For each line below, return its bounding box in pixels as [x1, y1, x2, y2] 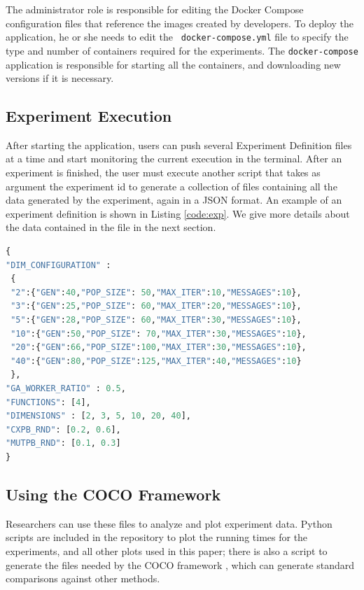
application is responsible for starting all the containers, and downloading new [6, 57, 341, 71]
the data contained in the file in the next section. [6, 220, 216, 234]
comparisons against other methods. [6, 571, 160, 586]
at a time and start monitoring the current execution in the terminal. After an [6, 151, 342, 166]
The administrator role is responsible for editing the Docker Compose [6, 2, 304, 16]
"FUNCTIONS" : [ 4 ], [6, 397, 91, 407]
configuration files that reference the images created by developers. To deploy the [6, 15, 354, 30]
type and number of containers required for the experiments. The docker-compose [6, 43, 358, 57]
